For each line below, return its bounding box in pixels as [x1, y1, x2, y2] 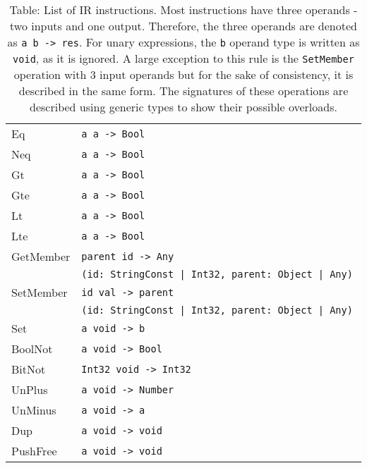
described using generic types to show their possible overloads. [30, 99, 337, 115]
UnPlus [11, 381, 48, 398]
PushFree [11, 443, 57, 459]
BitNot [11, 361, 46, 377]
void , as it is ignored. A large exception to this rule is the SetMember [13, 50, 354, 66]
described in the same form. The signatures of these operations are [18, 82, 349, 99]
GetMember [11, 248, 71, 264]
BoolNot [11, 340, 53, 357]
